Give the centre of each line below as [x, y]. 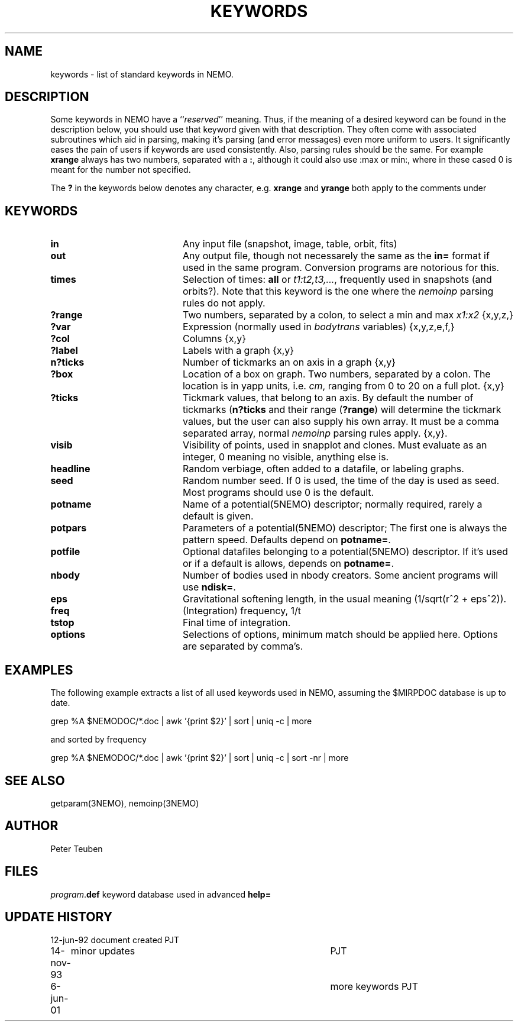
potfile [65, 552]
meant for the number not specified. [121, 170]
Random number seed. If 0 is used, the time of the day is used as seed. [341, 481]
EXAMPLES [39, 670]
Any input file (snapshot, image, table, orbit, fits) [290, 244]
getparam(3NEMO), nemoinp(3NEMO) [125, 803]
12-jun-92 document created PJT [115, 940]
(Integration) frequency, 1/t [242, 611]
